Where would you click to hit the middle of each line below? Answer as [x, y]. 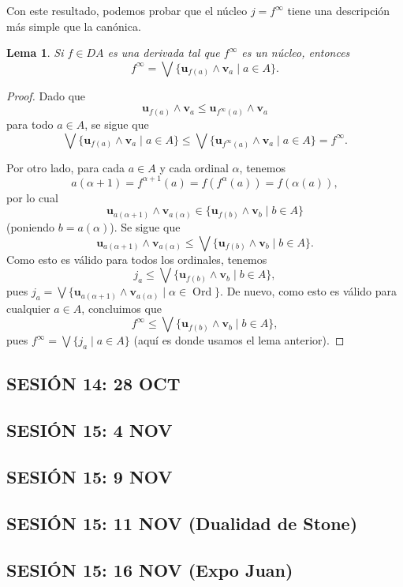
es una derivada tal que [164, 53]
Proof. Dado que [46, 95]
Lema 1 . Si [35, 53]
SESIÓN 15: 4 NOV [90, 430]
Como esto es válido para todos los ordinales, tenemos [137, 259]
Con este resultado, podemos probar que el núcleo [127, 10]
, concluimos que [121, 308]
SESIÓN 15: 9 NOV [90, 477]
